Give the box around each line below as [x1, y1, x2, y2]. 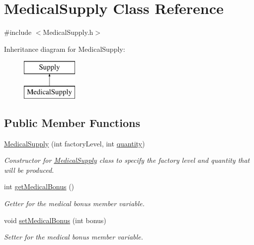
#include [4, 27, 32, 37]
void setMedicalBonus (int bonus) [4, 215, 106, 225]
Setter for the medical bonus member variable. [4, 232, 143, 242]
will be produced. [4, 164, 54, 175]
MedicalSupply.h [43, 27, 93, 37]
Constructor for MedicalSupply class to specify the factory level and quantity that [4, 155, 250, 165]
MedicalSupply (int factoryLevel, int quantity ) [4, 138, 145, 148]
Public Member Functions [4, 115, 140, 130]
